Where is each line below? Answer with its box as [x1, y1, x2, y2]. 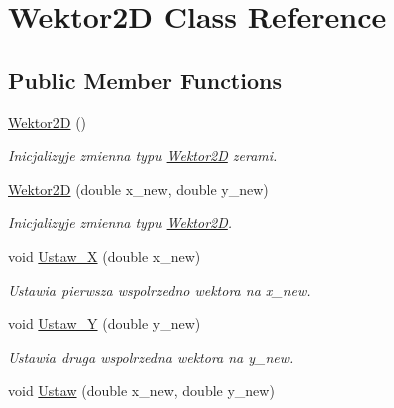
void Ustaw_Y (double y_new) [8, 313, 201, 334]
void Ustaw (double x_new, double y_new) [8, 380, 275, 401]
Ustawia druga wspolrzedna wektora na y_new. [8, 346, 294, 367]
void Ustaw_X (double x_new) [8, 245, 201, 266]
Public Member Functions [8, 64, 282, 95]
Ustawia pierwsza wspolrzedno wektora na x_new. [8, 279, 311, 300]
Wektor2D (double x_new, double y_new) [8, 178, 269, 199]
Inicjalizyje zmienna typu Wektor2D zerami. [8, 145, 278, 166]
